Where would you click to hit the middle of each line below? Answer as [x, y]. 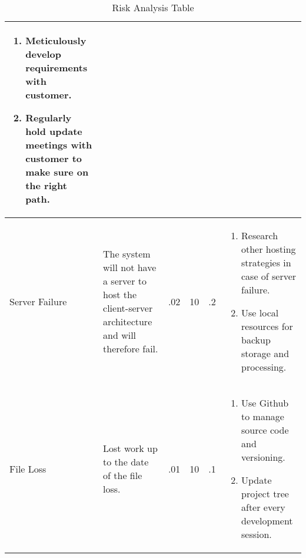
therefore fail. [131, 349]
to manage [263, 416]
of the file [123, 475]
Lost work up [130, 448]
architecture [128, 321]
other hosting [269, 249]
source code [265, 430]
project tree [265, 493]
